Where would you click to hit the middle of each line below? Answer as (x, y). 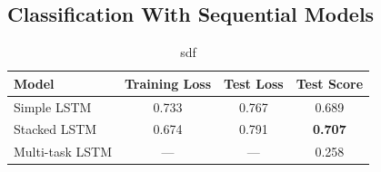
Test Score (330, 83)
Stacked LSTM (55, 129)
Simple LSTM (53, 106)
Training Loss (168, 83)
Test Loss (254, 83)
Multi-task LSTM (63, 152)
